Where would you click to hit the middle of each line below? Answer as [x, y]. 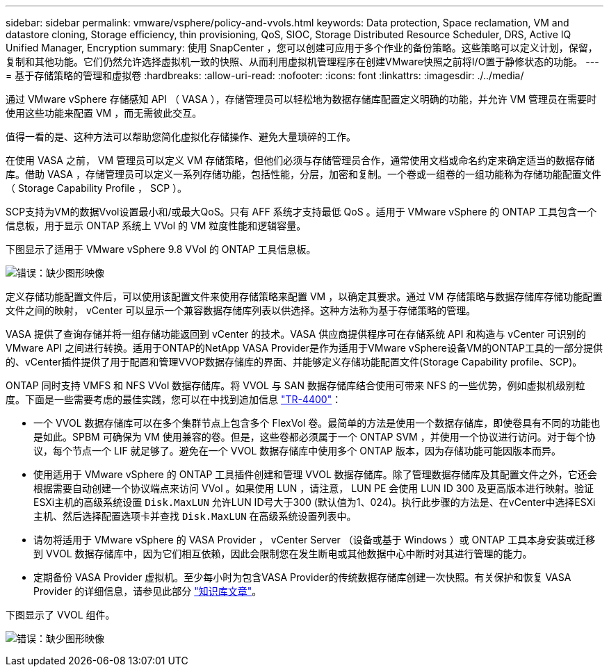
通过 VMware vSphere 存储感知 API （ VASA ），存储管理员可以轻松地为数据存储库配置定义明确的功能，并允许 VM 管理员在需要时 [301, 99]
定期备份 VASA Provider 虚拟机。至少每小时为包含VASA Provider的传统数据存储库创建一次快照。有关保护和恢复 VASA [302, 577]
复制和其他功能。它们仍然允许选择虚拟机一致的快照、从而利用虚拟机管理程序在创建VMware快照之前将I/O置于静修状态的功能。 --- [302, 62]
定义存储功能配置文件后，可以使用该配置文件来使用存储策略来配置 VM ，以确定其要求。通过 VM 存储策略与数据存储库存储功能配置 [304, 296]
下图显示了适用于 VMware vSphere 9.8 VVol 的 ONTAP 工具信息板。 [161, 249]
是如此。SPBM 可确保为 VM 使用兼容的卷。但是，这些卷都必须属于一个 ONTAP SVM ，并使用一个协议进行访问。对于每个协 [315, 437]
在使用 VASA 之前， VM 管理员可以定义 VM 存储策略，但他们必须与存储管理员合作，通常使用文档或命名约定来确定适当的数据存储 [300, 160]
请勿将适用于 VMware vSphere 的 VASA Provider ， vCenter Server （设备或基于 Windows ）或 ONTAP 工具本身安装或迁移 [315, 540]
